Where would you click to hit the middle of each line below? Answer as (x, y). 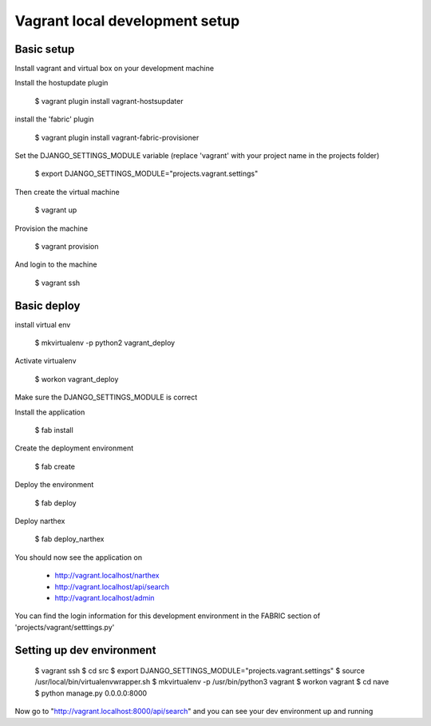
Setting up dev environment (85, 650)
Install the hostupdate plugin (61, 83)
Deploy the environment (54, 485)
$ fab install (54, 430)
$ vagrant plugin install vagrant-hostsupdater (109, 101)
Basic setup (45, 49)
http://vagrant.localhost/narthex (107, 576)
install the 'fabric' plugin (55, 119)
